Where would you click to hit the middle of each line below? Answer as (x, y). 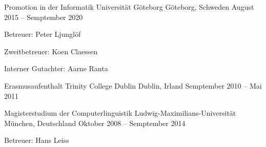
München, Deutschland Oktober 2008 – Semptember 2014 (95, 123)
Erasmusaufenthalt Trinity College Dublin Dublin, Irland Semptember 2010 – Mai (133, 85)
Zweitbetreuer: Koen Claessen (51, 51)
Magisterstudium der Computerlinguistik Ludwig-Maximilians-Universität (120, 113)
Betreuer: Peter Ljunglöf (43, 34)
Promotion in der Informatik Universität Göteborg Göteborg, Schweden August (129, 7)
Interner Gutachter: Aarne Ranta (56, 68)
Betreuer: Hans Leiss (37, 140)
